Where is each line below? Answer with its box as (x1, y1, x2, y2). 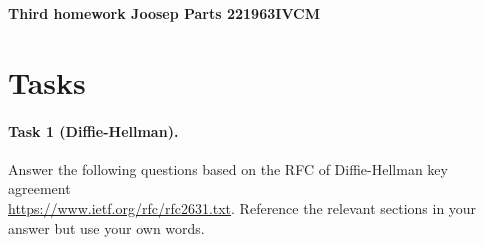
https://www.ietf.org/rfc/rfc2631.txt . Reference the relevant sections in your (8, 197, 477, 218)
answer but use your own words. (8, 217, 205, 238)
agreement (8, 178, 71, 199)
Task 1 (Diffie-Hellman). (8, 120, 179, 141)
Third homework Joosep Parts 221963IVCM (8, 3, 321, 23)
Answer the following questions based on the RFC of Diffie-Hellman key (8, 158, 448, 179)
